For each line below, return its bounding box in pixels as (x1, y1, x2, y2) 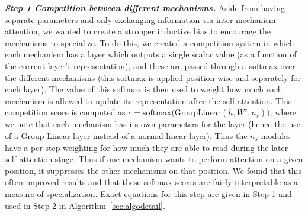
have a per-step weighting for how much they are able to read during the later (5, 141, 288, 153)
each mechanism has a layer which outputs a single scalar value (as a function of (5, 48, 297, 60)
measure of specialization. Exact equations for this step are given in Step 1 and (5, 187, 292, 199)
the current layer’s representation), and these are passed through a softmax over (5, 59, 296, 72)
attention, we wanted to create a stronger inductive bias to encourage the (5, 25, 271, 37)
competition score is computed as (5, 106, 126, 118)
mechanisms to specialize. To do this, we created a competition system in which (5, 36, 294, 49)
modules (261, 129, 291, 141)
